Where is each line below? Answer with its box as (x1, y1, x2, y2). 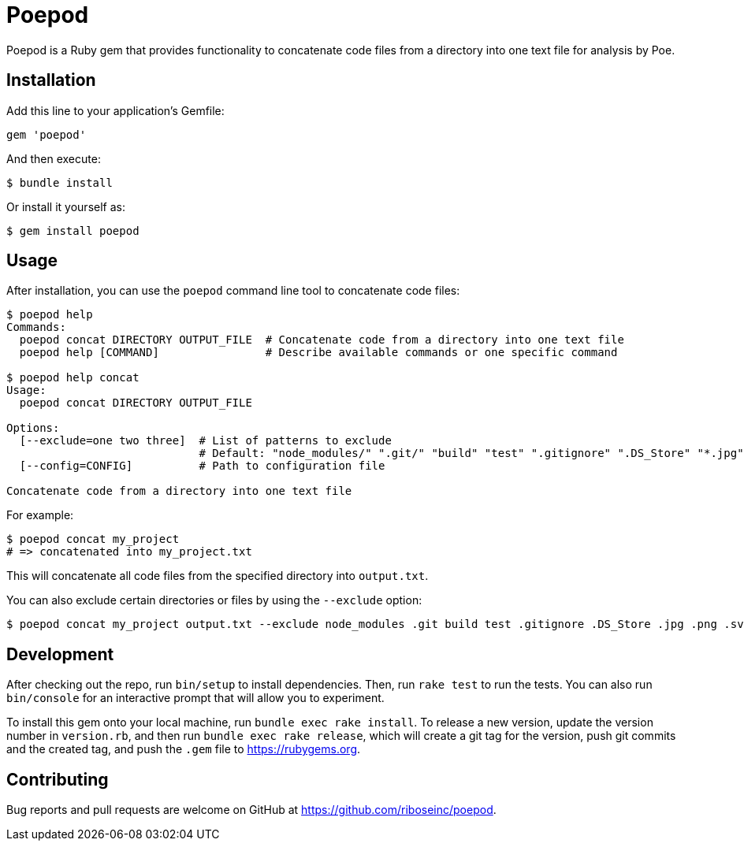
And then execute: (6, 151, 101, 165)
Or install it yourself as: (6, 199, 125, 214)
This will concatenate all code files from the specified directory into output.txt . (6, 569, 429, 583)
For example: (6, 508, 74, 522)
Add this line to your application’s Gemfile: (6, 103, 225, 117)
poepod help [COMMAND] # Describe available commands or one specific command (19, 346, 618, 359)
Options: (6, 422, 60, 435)
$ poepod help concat (6, 371, 139, 384)
